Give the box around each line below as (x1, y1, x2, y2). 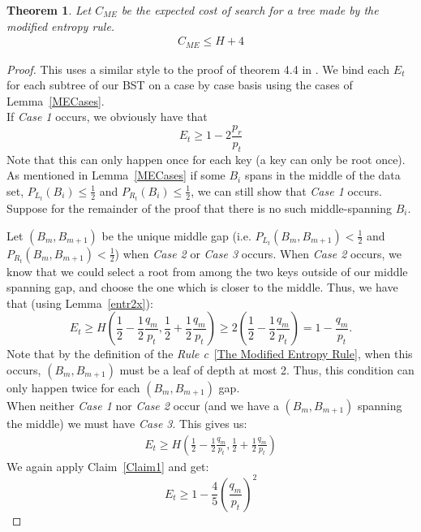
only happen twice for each (6, 378, 140, 396)
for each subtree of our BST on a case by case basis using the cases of (6, 76, 353, 93)
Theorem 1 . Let (6, 2, 92, 18)
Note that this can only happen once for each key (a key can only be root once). (6, 150, 406, 167)
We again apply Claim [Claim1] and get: (6, 457, 209, 474)
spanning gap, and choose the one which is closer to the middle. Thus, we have (6, 279, 398, 296)
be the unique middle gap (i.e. (101, 227, 251, 244)
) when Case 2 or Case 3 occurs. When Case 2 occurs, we (114, 244, 402, 262)
